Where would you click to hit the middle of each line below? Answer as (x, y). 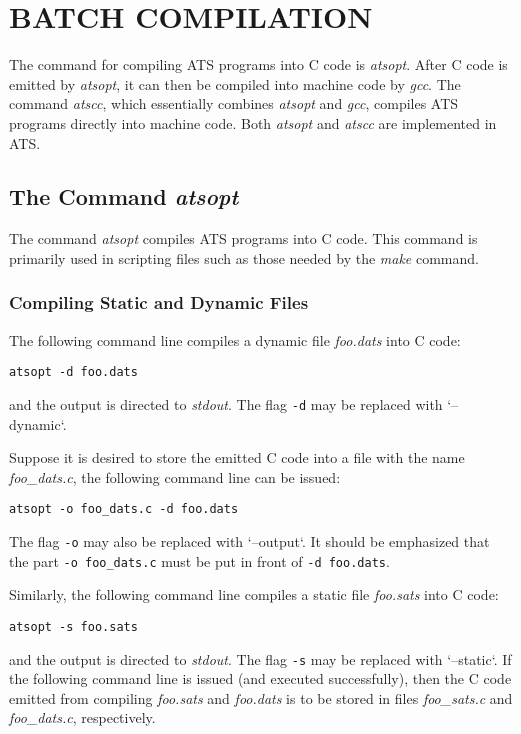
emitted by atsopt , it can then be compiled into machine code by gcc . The (235, 83)
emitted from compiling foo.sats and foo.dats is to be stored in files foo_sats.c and (261, 697)
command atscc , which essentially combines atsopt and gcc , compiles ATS (234, 103)
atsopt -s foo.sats (73, 626)
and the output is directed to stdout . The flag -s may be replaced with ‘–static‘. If (260, 658)
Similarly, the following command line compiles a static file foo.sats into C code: (254, 594)
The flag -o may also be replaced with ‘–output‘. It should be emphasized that (249, 541)
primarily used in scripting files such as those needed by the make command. (244, 257)
